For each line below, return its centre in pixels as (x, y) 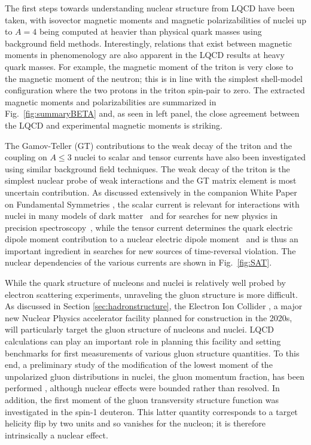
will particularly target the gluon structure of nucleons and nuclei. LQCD (139, 329)
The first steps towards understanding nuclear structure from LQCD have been (150, 8)
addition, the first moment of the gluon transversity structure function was (142, 400)
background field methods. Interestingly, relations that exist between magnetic (148, 43)
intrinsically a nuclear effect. (57, 435)
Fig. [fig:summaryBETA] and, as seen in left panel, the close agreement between (152, 113)
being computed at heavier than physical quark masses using (150, 31)
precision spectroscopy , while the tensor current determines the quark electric (149, 227)
